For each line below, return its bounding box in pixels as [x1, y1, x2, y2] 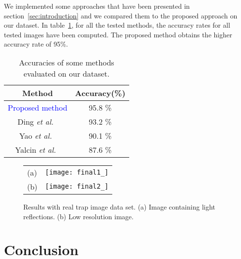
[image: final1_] [45, 168, 109, 177]
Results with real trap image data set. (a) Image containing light [23, 201, 215, 211]
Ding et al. [17, 115, 54, 127]
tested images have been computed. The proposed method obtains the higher [4, 29, 232, 39]
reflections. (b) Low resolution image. [23, 211, 134, 221]
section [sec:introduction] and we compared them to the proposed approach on [4, 10, 238, 20]
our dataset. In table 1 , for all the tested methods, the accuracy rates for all [4, 20, 230, 30]
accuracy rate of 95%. [4, 39, 68, 49]
